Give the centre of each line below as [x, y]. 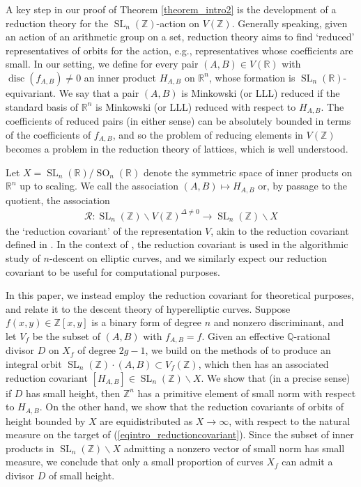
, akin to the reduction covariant [280, 230]
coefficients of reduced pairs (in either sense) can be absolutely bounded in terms [178, 121]
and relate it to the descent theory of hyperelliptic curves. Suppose [148, 308]
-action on [178, 23]
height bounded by [46, 420]
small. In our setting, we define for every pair [102, 64]
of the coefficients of [48, 134]
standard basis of [42, 106]
